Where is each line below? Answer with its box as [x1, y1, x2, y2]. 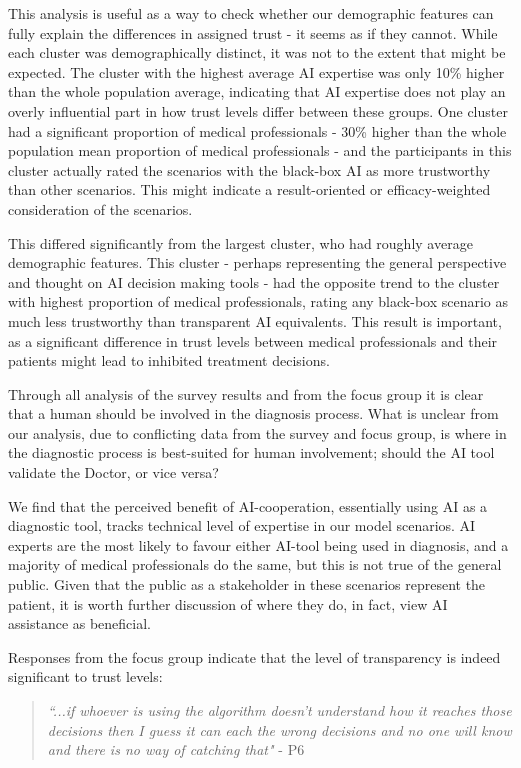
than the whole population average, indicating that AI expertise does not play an [8, 81, 506, 102]
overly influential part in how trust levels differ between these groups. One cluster [8, 100, 508, 121]
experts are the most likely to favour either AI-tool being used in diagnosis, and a [8, 534, 509, 555]
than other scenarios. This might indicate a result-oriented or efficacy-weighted [8, 179, 491, 200]
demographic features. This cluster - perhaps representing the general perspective [8, 252, 507, 273]
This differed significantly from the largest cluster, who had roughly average [8, 232, 473, 253]
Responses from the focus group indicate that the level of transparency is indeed [8, 646, 501, 667]
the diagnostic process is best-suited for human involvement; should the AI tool [8, 442, 495, 463]
